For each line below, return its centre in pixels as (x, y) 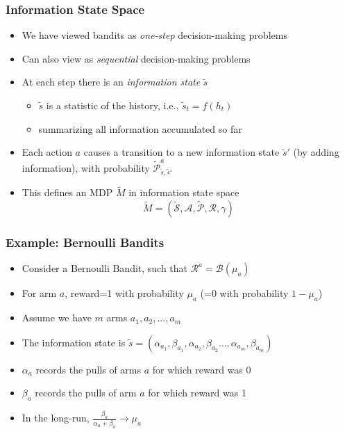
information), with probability (86, 167)
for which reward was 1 (197, 393)
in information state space (184, 192)
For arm (39, 293)
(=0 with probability (244, 293)
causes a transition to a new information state (182, 152)
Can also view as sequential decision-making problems (136, 58)
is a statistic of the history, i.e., (112, 105)
